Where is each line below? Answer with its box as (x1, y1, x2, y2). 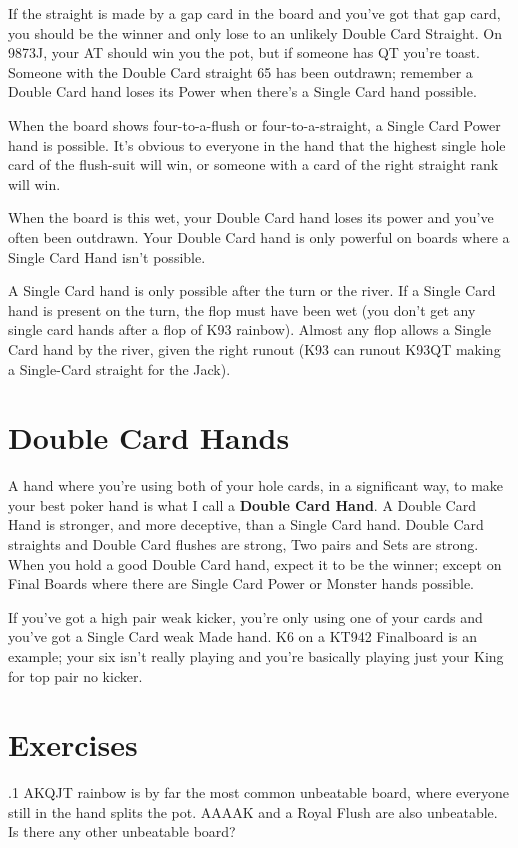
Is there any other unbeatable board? (8, 821, 236, 842)
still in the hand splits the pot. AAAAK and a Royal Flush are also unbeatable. (8, 801, 498, 822)
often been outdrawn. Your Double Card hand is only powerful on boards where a (8, 226, 510, 247)
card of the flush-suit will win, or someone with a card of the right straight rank (8, 154, 499, 175)
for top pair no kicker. (8, 665, 143, 686)
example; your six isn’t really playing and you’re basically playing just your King (8, 645, 504, 666)
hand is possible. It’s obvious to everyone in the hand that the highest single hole (8, 134, 506, 155)
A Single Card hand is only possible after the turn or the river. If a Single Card (8, 280, 496, 301)
